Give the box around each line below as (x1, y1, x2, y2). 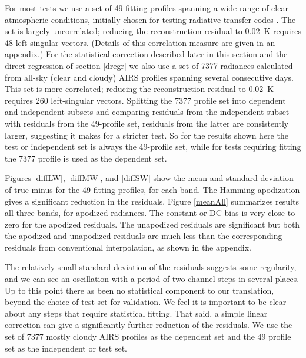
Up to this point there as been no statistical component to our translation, (5, 284, 274, 296)
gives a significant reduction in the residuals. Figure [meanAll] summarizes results (5, 195, 299, 207)
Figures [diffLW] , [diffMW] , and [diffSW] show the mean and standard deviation (5, 172, 294, 184)
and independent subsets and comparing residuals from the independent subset (5, 106, 290, 118)
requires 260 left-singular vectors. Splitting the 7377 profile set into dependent (5, 94, 286, 106)
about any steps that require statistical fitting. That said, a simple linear (5, 307, 268, 319)
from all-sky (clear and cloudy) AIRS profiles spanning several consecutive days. (5, 71, 294, 83)
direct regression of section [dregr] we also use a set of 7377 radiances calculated (5, 59, 293, 71)
